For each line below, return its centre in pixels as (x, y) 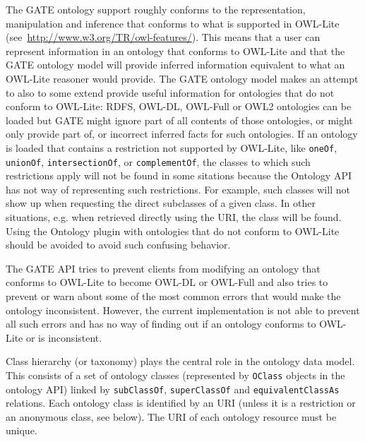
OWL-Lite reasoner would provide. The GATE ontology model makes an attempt (182, 78)
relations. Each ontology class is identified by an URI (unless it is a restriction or (181, 403)
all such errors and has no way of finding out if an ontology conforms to (161, 324)
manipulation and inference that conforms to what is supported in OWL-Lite (173, 23)
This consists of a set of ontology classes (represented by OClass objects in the (175, 375)
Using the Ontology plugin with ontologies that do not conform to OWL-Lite (173, 231)
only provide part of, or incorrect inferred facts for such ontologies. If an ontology (182, 134)
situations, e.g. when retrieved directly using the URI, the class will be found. (174, 217)
